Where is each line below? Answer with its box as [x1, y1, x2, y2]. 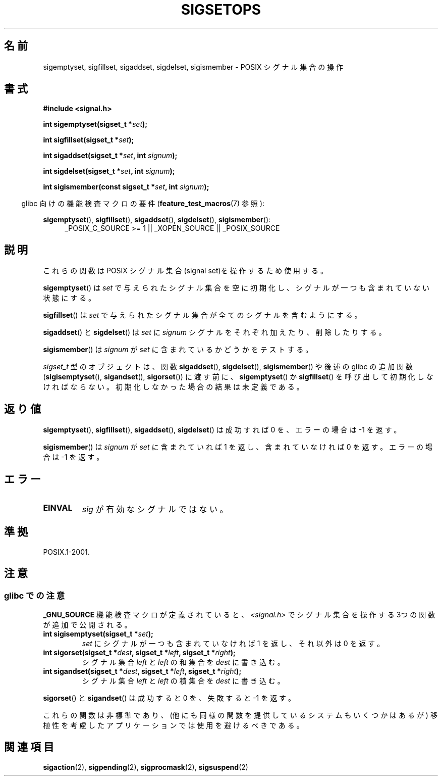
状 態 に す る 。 [43, 294, 96, 303]
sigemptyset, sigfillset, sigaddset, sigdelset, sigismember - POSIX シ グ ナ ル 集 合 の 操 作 [43, 62, 344, 71]
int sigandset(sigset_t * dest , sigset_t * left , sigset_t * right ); [43, 667, 242, 676]
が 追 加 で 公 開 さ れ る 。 [43, 620, 132, 629]
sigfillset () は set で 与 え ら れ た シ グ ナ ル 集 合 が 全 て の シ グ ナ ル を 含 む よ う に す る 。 [43, 311, 362, 320]
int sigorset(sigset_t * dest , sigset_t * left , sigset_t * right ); [43, 648, 236, 657]
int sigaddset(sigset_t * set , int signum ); [43, 151, 178, 160]
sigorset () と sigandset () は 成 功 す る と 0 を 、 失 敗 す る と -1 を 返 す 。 [43, 694, 296, 703]
